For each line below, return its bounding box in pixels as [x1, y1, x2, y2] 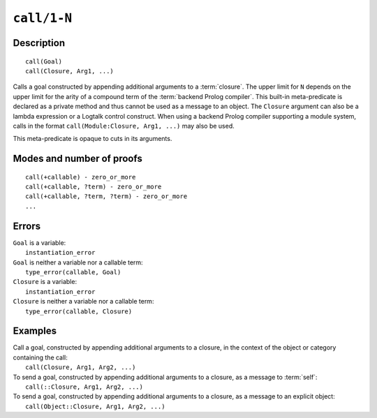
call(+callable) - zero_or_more [25, 173, 136, 181]
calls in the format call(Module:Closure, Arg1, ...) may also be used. [13, 121, 235, 130]
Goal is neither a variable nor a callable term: [13, 258, 143, 267]
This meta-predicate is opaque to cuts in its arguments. [13, 135, 172, 143]
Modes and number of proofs [13, 153, 142, 165]
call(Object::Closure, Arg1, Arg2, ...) [25, 402, 165, 410]
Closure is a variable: [13, 278, 77, 286]
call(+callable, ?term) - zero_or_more [25, 183, 162, 191]
